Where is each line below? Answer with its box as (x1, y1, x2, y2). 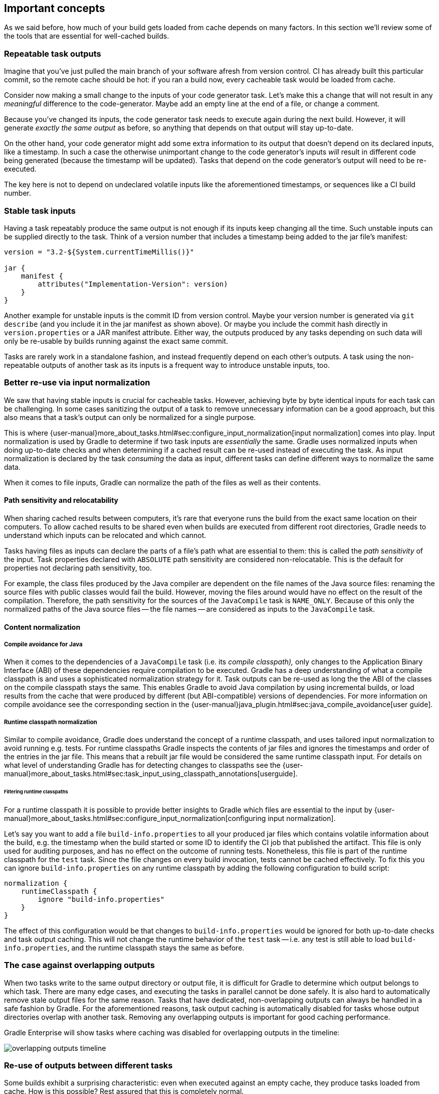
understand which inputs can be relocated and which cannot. (4, 530, 206, 539)
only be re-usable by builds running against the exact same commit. (4, 336, 228, 345)
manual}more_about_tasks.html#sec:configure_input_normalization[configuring (4, 813, 266, 823)
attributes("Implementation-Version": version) (38, 280, 228, 288)
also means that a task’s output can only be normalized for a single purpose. (4, 413, 256, 422)
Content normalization (4, 622, 81, 631)
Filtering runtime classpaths (4, 788, 68, 794)
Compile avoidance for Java (4, 640, 83, 648)
